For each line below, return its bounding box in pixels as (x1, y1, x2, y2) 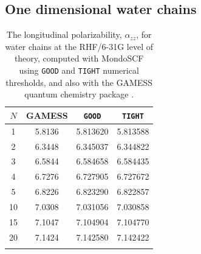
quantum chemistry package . (24, 88, 134, 101)
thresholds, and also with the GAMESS (5, 76, 153, 88)
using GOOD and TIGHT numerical (19, 63, 139, 76)
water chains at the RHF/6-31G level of (5, 40, 154, 52)
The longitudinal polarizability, (6, 28, 122, 41)
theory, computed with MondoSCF (14, 52, 144, 65)
